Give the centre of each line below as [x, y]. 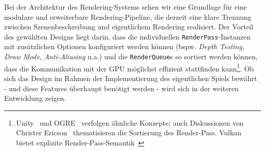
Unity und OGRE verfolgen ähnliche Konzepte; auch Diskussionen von [130, 122]
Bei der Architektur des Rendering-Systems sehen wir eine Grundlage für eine [126, 7]
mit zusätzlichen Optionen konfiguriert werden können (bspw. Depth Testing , [124, 46]
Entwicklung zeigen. [35, 98]
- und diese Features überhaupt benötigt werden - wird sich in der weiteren [121, 88]
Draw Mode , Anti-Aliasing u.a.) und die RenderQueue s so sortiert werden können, [131, 56]
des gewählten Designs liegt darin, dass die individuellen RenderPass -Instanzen [127, 36]
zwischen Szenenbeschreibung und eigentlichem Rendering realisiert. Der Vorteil [129, 27]
